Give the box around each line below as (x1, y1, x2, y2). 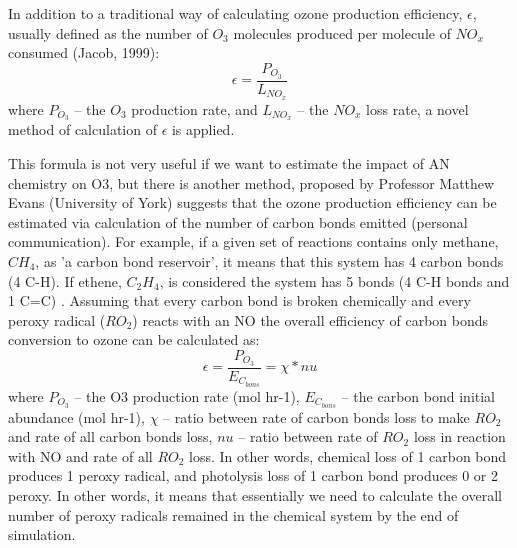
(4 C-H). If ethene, (8, 270, 122, 291)
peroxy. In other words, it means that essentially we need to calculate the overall (8, 484, 502, 505)
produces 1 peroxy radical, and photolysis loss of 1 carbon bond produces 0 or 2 (8, 465, 498, 486)
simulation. (8, 524, 76, 545)
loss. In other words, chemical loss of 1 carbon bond (189, 445, 507, 466)
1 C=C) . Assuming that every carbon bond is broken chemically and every (8, 290, 471, 311)
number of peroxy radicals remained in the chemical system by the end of (8, 504, 459, 525)
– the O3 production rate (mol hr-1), (74, 385, 300, 406)
